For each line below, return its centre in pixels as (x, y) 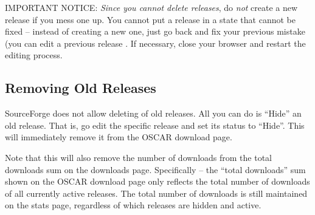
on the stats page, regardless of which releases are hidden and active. (133, 205)
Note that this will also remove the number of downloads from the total (138, 157)
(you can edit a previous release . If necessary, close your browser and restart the (155, 43)
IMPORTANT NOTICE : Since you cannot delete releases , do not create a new (151, 7)
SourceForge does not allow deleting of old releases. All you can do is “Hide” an (153, 113)
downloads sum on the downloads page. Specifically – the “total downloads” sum (155, 169)
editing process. (34, 55)
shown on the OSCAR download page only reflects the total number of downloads (157, 181)
